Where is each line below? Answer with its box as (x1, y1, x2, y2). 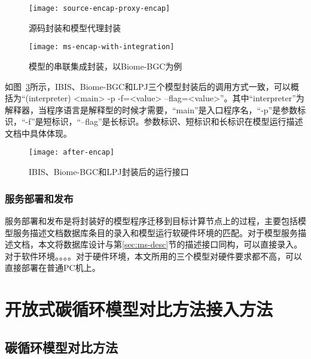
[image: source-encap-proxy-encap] (29, 4, 170, 13)
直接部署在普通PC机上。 (5, 261, 100, 274)
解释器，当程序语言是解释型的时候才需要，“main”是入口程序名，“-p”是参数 (5, 103, 298, 116)
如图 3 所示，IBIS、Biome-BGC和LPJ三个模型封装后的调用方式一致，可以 (5, 80, 291, 92)
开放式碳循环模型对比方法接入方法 (5, 297, 273, 321)
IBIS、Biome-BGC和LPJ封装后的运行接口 (29, 165, 189, 178)
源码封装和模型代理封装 (29, 21, 121, 34)
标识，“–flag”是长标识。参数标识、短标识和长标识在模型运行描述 (51, 115, 303, 128)
